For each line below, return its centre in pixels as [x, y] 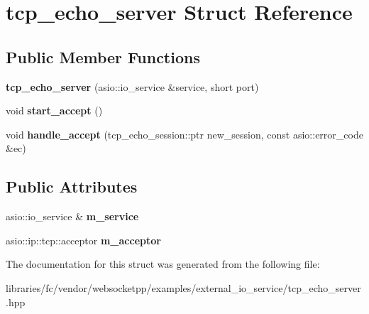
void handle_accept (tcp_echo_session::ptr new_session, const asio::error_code [184, 134]
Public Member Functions [103, 56]
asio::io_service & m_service [72, 216]
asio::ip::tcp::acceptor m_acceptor [83, 240]
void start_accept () [54, 110]
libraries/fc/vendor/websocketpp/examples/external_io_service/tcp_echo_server [183, 287]
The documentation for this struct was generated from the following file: [163, 264]
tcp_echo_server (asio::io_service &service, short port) [132, 86]
